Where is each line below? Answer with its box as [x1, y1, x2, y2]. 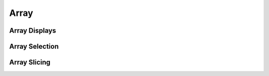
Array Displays [9, 26, 56, 35]
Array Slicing [9, 58, 51, 67]
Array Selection [9, 42, 59, 51]
